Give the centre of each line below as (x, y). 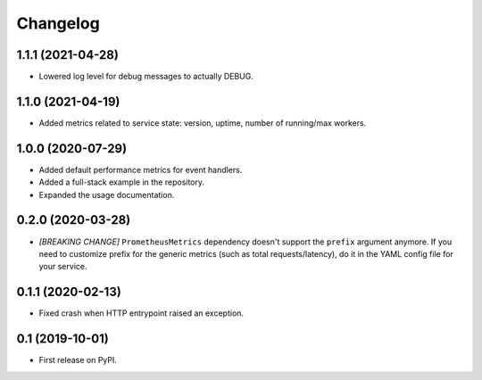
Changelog (58, 23)
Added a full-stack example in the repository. (122, 182)
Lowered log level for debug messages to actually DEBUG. (146, 77)
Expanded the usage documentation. (107, 194)
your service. (63, 267)
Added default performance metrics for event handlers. (141, 169)
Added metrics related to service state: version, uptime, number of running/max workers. (203, 123)
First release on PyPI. (78, 360)
